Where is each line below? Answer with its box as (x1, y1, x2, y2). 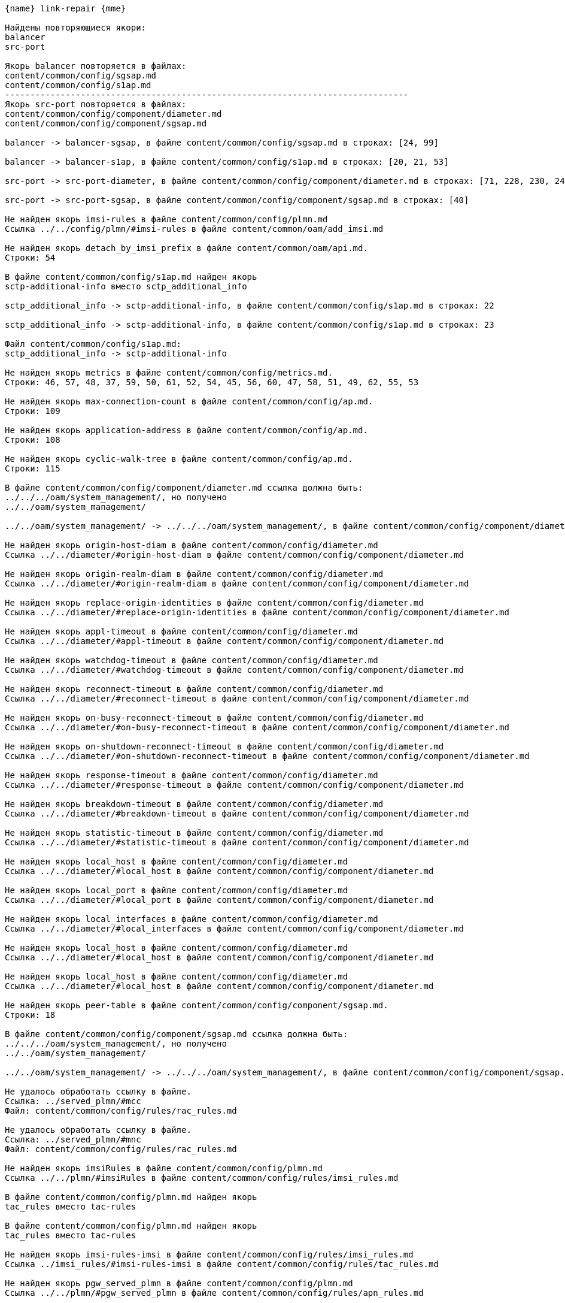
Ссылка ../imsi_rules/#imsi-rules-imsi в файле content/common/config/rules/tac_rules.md (5, 1259, 439, 1269)
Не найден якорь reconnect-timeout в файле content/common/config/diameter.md (5, 684, 384, 694)
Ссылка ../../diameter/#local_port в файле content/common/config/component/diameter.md (5, 895, 434, 905)
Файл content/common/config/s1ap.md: (5, 339, 182, 349)
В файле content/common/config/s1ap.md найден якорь (5, 272, 257, 282)
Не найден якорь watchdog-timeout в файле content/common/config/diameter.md (5, 655, 378, 665)
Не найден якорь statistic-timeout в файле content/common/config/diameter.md (5, 828, 384, 838)
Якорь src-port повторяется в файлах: (5, 99, 187, 109)
